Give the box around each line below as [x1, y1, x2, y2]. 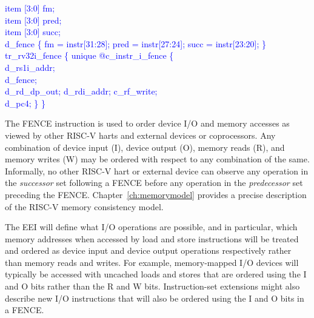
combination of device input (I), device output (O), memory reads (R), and [5, 141, 285, 153]
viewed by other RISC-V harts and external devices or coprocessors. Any [5, 128, 276, 141]
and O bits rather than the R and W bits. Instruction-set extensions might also [5, 280, 300, 293]
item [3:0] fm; [5, 2, 55, 14]
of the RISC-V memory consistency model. [5, 200, 164, 213]
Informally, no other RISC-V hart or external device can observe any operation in [5, 164, 309, 177]
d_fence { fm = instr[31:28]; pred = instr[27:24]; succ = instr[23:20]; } [5, 37, 266, 50]
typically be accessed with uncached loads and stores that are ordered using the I [5, 268, 307, 280]
